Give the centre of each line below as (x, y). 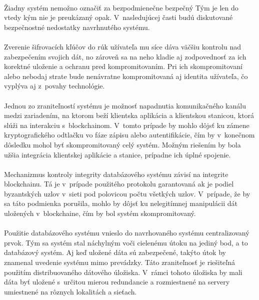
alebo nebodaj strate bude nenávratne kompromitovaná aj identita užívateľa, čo (126, 76)
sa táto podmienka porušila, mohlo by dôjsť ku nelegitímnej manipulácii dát (121, 203)
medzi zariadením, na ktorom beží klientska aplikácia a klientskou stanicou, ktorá (129, 115)
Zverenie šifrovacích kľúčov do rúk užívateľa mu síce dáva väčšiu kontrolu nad (123, 46)
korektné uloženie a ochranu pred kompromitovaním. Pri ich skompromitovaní (123, 66)
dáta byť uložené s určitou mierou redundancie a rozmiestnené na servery (117, 282)
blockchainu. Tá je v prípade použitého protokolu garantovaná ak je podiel (119, 184)
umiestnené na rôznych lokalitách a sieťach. (70, 291)
